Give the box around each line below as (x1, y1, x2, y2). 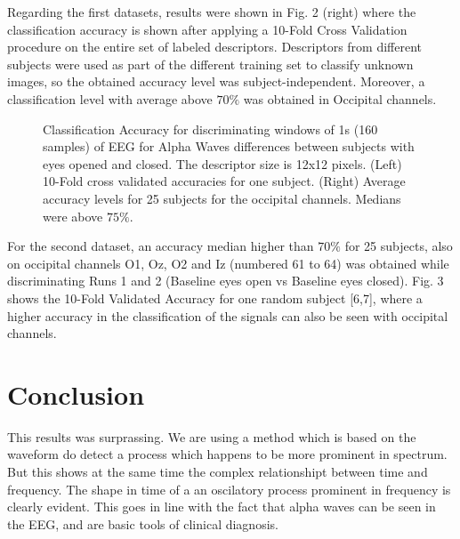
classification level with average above (7, 89, 213, 108)
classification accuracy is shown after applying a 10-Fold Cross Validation (7, 20, 408, 38)
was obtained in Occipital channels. (243, 89, 437, 108)
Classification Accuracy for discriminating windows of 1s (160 (43, 119, 378, 138)
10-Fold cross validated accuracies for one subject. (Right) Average (43, 172, 406, 190)
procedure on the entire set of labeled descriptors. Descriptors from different (7, 37, 423, 56)
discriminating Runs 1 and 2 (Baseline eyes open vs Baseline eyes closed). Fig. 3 (7, 271, 444, 290)
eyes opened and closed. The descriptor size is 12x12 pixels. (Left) (43, 154, 402, 173)
